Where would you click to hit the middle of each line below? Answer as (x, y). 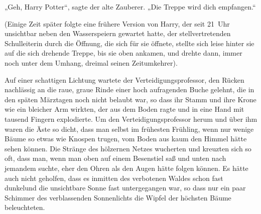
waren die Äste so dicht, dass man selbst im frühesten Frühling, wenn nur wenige (129, 129)
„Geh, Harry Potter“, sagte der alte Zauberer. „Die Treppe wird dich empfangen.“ (130, 7)
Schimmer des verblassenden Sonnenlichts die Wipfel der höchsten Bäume (118, 197)
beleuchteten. (25, 207)
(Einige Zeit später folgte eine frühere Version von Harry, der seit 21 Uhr (117, 23)
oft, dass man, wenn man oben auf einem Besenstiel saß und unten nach (115, 158)
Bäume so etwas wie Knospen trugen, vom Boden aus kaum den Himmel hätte (126, 139)
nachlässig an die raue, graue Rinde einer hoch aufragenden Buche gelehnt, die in (129, 89)
